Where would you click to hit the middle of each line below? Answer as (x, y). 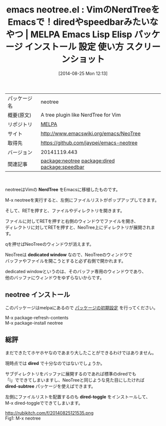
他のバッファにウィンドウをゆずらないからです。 (55, 278)
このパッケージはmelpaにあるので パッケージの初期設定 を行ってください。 (82, 307)
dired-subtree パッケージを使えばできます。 (50, 386)
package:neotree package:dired (78, 160)
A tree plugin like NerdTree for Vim (81, 115)
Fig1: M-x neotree (23, 418)
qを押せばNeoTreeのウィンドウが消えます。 (49, 244)
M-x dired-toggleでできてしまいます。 (44, 403)
